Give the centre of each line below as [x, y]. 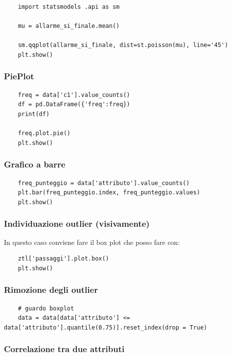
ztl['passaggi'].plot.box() [63, 259]
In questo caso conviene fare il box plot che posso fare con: [92, 242]
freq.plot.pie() [44, 133]
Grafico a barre [35, 164]
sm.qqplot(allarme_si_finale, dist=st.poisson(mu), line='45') [123, 45]
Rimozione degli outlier [51, 290]
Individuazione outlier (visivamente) [77, 224]
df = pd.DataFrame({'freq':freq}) [74, 105]
